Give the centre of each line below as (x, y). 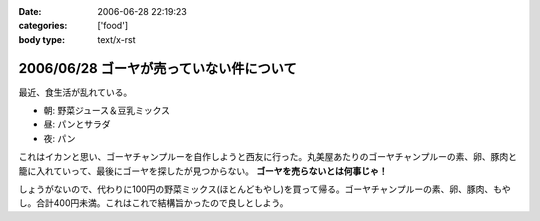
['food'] (113, 26)
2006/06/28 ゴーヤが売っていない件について (157, 68)
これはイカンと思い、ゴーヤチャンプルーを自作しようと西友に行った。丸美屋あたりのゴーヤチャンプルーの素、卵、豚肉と (267, 157)
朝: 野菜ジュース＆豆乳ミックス (106, 111)
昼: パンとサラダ (77, 124)
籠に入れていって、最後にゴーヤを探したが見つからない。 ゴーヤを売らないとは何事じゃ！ (203, 171)
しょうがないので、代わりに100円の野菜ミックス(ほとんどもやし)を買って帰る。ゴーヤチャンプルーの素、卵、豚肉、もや (264, 189)
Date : (30, 11)
